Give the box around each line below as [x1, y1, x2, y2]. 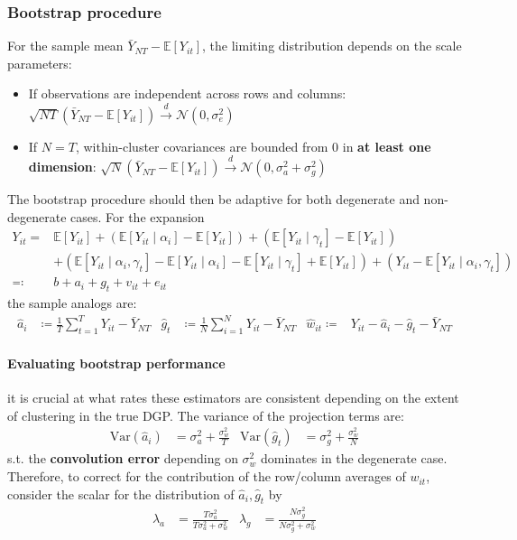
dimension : [28, 157, 97, 176]
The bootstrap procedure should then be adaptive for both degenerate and [7, 190, 420, 209]
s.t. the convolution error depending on [7, 449, 238, 468]
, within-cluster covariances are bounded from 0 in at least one [75, 136, 431, 155]
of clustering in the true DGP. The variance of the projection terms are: [7, 405, 404, 424]
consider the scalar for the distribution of [7, 484, 235, 503]
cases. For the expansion [70, 207, 205, 226]
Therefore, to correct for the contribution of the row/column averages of [7, 467, 406, 486]
